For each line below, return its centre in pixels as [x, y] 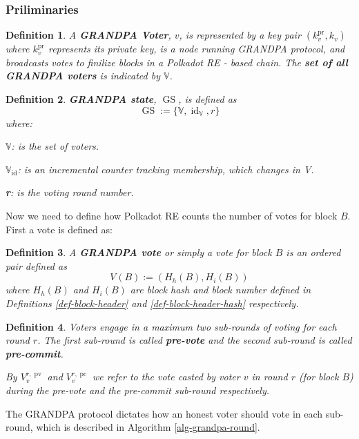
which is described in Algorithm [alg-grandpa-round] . [148, 427]
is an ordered [313, 252]
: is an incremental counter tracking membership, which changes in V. [166, 169]
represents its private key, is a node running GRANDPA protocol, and [196, 49]
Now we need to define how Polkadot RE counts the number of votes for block [172, 215]
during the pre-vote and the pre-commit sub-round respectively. [138, 390]
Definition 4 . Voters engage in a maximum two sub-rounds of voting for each [171, 326]
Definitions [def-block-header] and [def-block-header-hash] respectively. [152, 303]
